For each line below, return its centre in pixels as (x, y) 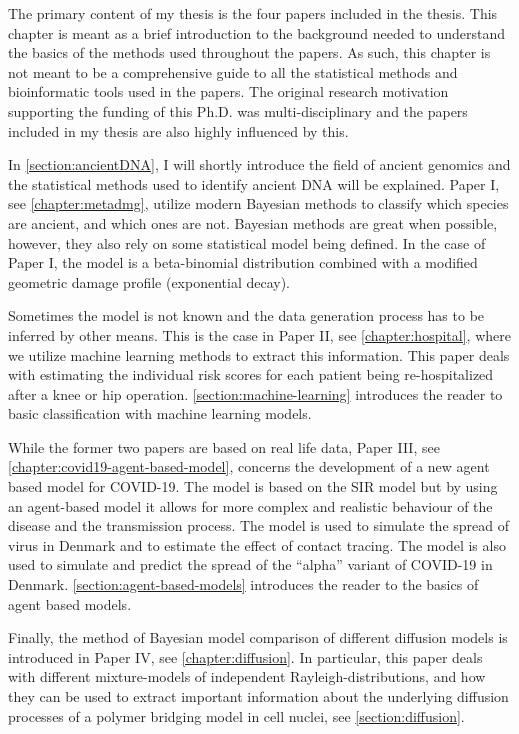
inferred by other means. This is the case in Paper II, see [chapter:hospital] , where (259, 334)
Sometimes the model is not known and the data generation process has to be (246, 315)
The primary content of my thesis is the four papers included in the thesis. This (253, 13)
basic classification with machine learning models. (160, 413)
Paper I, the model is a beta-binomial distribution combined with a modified (243, 262)
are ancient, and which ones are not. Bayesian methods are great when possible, (253, 222)
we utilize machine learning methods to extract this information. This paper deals (259, 354)
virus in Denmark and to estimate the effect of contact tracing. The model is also (257, 544)
